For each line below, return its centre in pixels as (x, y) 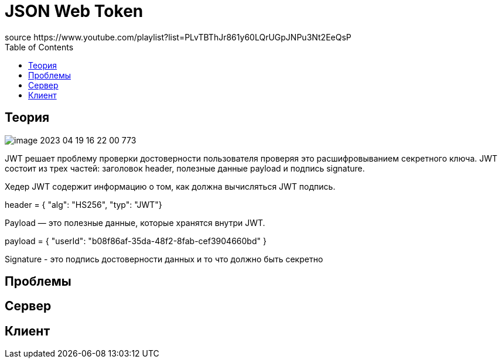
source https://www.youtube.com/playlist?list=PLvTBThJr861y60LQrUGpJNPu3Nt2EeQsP (178, 37)
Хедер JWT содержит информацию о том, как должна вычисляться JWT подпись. (170, 186)
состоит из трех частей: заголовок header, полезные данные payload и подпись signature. (185, 168)
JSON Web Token (74, 11)
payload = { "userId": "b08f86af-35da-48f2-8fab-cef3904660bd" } (136, 241)
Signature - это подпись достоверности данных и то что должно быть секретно (164, 259)
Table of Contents (39, 47)
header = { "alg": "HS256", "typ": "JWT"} (83, 204)
